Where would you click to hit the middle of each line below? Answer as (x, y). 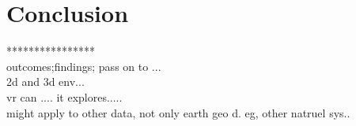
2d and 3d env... (45, 82)
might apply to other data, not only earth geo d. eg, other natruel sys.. (178, 112)
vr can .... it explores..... (64, 96)
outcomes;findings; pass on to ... (84, 66)
